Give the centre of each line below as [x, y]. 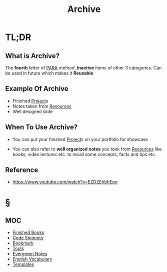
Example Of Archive [37, 89]
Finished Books [28, 232]
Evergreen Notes [30, 254]
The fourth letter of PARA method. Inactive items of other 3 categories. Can [83, 68]
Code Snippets [28, 238]
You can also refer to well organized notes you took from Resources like [87, 149]
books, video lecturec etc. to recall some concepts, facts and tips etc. [84, 154]
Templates [23, 264]
